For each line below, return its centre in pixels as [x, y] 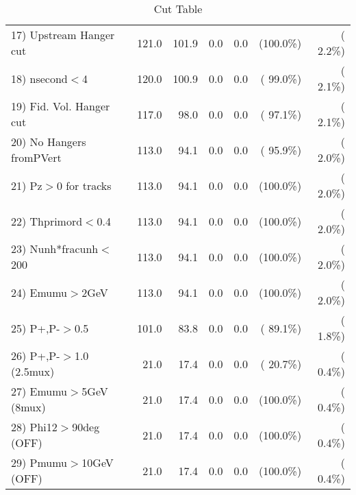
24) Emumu [39, 292]
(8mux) [28, 407]
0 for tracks [84, 185]
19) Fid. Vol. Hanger [61, 106]
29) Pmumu [39, 462]
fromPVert [36, 157]
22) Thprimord [47, 221]
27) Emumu [39, 391]
